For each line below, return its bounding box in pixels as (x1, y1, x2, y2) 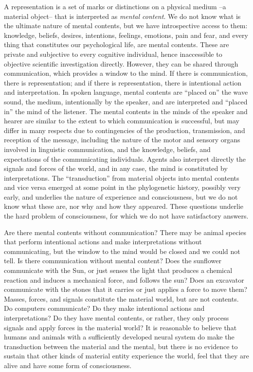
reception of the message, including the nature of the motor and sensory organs (4, 135, 240, 145)
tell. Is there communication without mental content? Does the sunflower (4, 255, 221, 266)
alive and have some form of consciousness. (4, 360, 132, 370)
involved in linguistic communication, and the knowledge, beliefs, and (4, 144, 211, 154)
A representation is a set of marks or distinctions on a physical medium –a (4, 1, 226, 11)
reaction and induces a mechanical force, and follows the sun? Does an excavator (4, 274, 244, 285)
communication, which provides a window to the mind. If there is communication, (4, 68, 248, 78)
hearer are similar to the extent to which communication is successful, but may (4, 116, 239, 126)
